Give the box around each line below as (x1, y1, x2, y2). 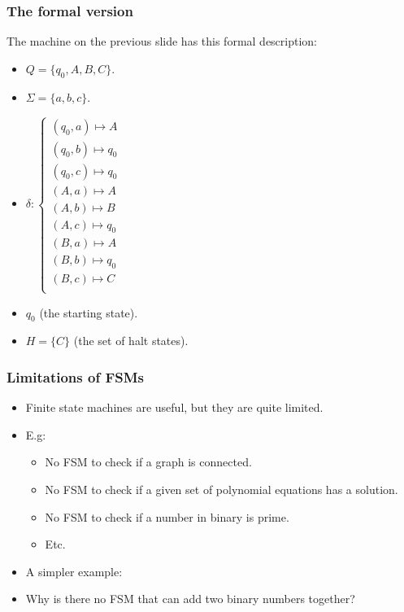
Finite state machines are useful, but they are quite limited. (25, 399, 324, 416)
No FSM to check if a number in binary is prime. (45, 508, 289, 525)
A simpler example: (25, 562, 123, 579)
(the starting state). (39, 304, 138, 321)
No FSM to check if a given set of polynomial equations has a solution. (45, 480, 398, 497)
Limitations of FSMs (7, 366, 144, 387)
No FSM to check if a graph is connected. (45, 453, 252, 470)
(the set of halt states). (73, 332, 189, 349)
